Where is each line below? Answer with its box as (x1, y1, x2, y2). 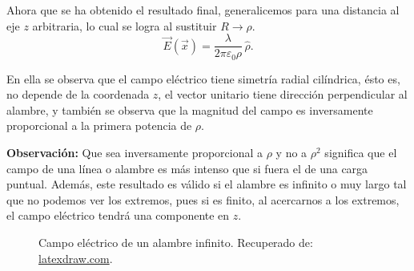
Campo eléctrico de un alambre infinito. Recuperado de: (38, 234, 313, 251)
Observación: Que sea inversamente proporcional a (6, 144, 263, 161)
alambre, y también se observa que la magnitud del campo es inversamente (6, 101, 373, 118)
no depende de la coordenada (6, 86, 150, 103)
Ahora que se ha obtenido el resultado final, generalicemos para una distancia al (6, 2, 400, 18)
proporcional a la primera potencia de (6, 117, 192, 134)
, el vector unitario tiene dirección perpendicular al (158, 86, 408, 103)
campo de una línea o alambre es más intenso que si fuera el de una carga (6, 160, 368, 176)
